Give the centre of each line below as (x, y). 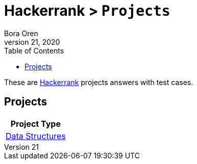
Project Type (35, 124)
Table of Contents (34, 50)
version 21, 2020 (32, 42)
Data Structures (36, 136)
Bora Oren (21, 33)
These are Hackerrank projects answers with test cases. (99, 82)
